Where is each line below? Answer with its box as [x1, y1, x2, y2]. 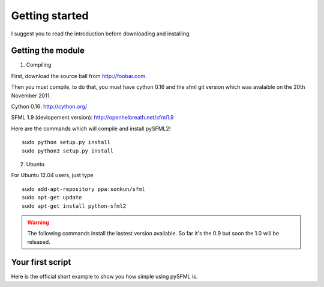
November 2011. [11, 92, 51, 99]
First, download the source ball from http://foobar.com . [11, 72, 147, 79]
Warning [27, 219, 49, 226]
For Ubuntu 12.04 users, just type [11, 172, 94, 179]
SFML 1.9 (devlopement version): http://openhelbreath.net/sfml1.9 [11, 114, 174, 121]
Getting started [11, 9, 89, 22]
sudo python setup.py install [22, 139, 111, 146]
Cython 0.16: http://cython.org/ [11, 103, 87, 110]
